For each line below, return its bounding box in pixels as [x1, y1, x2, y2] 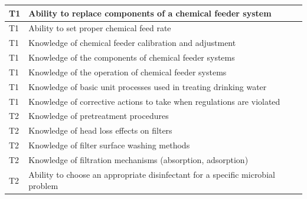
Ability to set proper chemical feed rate [28, 22, 171, 34]
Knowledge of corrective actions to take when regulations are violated [28, 95, 280, 107]
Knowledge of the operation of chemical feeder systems [28, 65, 227, 78]
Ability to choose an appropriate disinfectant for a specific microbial [28, 168, 275, 180]
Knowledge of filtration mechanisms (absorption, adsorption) [28, 153, 249, 165]
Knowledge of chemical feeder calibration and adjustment [28, 37, 236, 49]
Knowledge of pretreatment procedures [28, 110, 169, 122]
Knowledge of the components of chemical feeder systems [28, 51, 235, 64]
